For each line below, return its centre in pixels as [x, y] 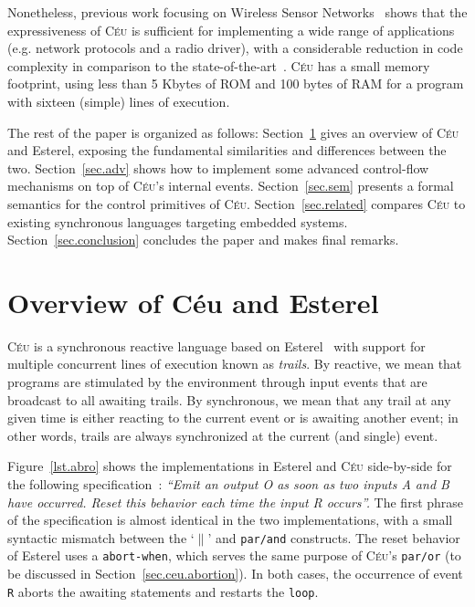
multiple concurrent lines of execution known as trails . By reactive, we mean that [235, 364]
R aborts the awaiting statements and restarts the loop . [163, 591]
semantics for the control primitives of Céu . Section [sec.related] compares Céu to [237, 203]
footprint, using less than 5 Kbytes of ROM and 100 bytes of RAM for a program [236, 84]
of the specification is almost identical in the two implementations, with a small [230, 520]
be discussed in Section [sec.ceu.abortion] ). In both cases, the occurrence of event [235, 574]
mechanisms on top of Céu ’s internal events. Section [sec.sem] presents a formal [231, 186]
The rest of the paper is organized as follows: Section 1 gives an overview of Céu [233, 132]
